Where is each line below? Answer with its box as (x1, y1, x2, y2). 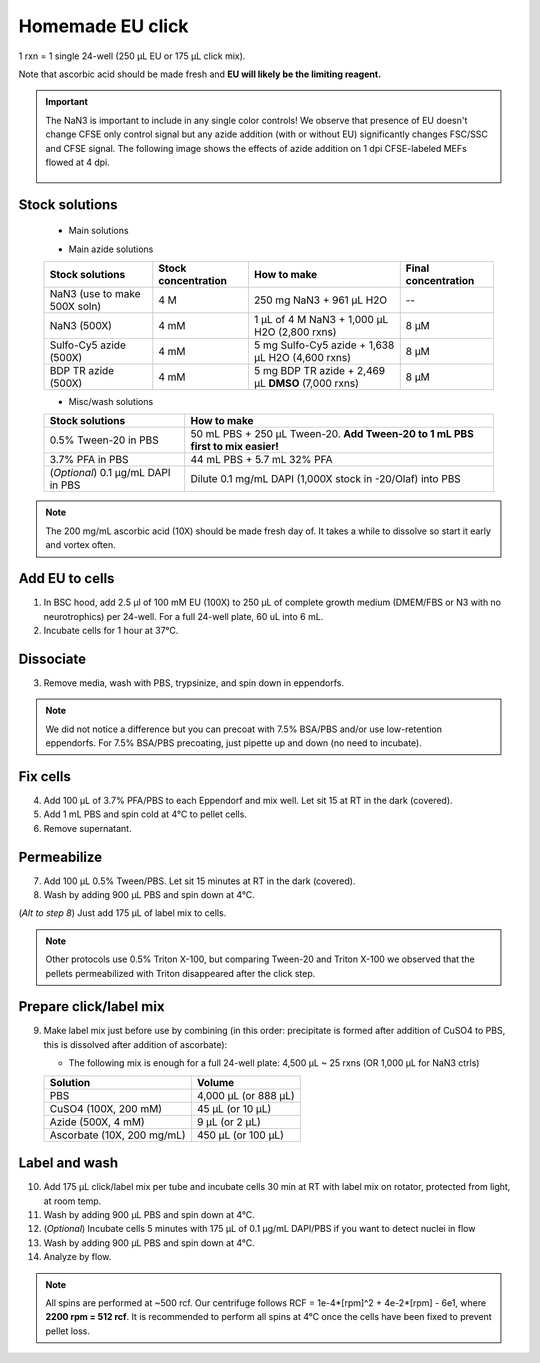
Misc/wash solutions (68, 396, 154, 408)
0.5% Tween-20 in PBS (49, 433, 159, 447)
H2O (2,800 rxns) (253, 325, 337, 339)
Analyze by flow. (43, 1251, 112, 1263)
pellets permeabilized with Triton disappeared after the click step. (45, 967, 316, 979)
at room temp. (43, 1195, 102, 1207)
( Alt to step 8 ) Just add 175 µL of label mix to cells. (18, 907, 227, 919)
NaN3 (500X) (49, 319, 112, 333)
